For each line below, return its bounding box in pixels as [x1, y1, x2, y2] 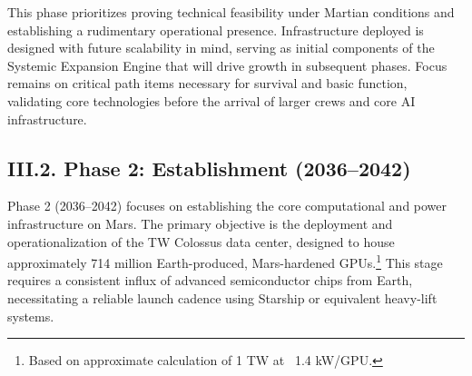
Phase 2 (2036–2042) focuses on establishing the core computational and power [7, 196, 447, 215]
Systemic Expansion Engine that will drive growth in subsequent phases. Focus [7, 55, 447, 74]
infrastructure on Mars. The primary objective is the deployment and [7, 213, 393, 233]
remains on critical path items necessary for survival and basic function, [7, 74, 408, 93]
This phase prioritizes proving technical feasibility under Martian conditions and [7, 3, 455, 21]
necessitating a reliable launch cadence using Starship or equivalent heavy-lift [7, 288, 438, 307]
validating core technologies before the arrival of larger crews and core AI [7, 91, 416, 110]
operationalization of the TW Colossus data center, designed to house [7, 232, 395, 251]
